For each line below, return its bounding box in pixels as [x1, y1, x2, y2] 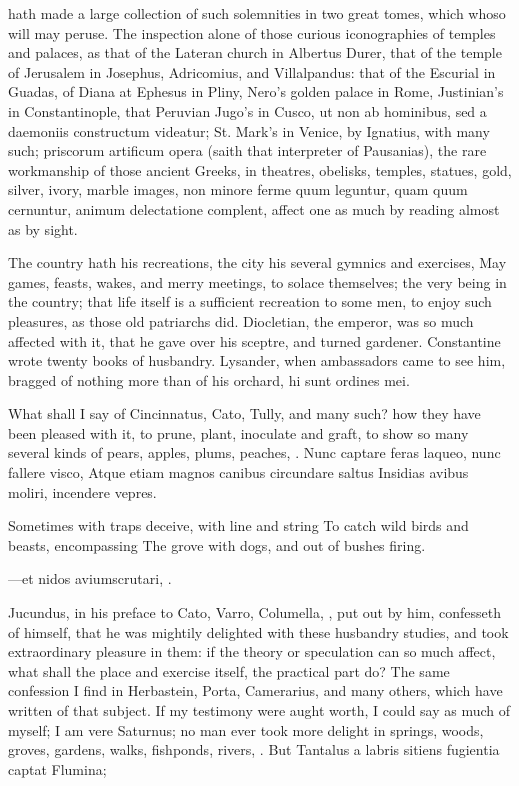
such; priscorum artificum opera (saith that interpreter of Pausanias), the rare [8, 140, 487, 161]
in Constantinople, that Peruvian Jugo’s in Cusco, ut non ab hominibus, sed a [8, 100, 487, 121]
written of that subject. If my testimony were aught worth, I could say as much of [8, 700, 511, 720]
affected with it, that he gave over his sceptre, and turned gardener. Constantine [8, 330, 501, 351]
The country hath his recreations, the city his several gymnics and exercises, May [8, 252, 507, 273]
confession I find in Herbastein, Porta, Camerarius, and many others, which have [8, 680, 503, 701]
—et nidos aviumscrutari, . [8, 568, 172, 589]
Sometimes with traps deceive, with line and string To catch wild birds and [8, 515, 469, 536]
